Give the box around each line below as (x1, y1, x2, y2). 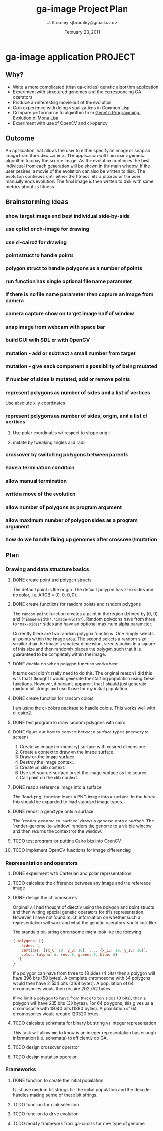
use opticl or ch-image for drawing (5, 225, 90, 232)
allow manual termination (5, 478, 67, 485)
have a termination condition (5, 465, 75, 471)
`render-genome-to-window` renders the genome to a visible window (12, 823, 152, 829)
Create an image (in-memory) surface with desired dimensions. (19, 743, 147, 749)
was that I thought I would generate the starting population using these (12, 675, 155, 681)
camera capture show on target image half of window (5, 310, 134, 317)
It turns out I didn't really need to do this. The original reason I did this (12, 670, 152, 676)
